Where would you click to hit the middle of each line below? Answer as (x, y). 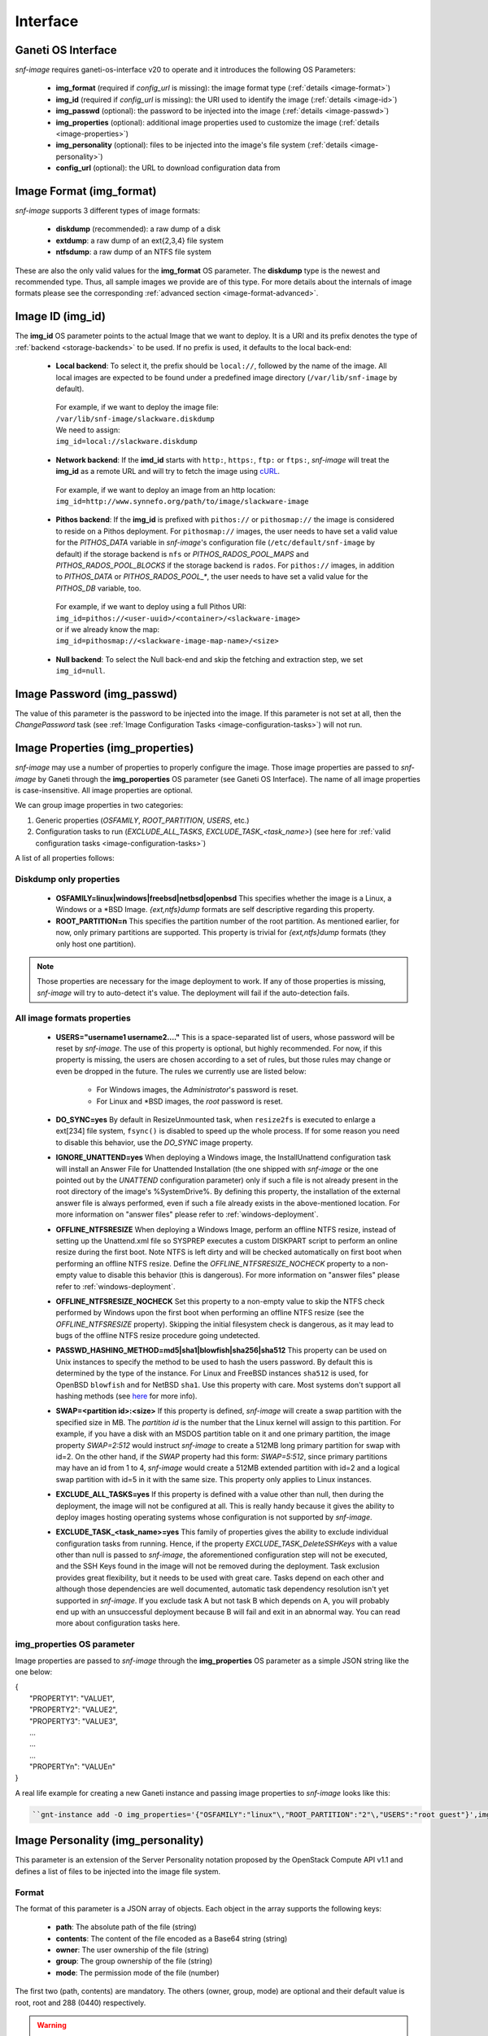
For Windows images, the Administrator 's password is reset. (197, 1090)
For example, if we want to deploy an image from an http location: (166, 489)
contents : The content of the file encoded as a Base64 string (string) (172, 1938)
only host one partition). (96, 944)
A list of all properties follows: (65, 858)
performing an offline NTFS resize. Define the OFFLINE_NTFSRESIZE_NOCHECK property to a (213, 1263)
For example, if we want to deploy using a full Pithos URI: (151, 607)
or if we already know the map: (108, 629)
